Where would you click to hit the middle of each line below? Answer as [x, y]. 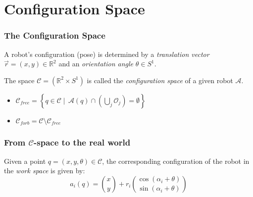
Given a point [25, 161]
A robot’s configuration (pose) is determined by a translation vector [107, 54]
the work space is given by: [45, 171]
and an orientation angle [96, 64]
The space [19, 80]
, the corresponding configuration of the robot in [176, 161]
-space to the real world [82, 142]
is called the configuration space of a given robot [160, 80]
